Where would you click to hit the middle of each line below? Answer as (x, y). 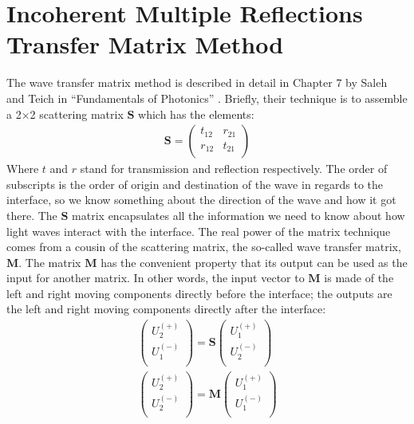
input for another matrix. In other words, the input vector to (156, 278)
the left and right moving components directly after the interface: (166, 309)
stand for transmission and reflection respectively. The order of (234, 169)
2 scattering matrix (77, 114)
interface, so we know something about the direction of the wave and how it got (201, 200)
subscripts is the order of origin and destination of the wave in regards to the (195, 184)
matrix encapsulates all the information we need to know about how (239, 215)
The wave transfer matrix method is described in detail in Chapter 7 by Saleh (197, 82)
